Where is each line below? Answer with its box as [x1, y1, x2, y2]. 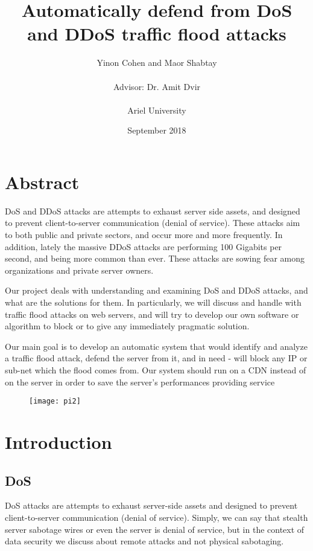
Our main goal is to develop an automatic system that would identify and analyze [5, 340, 308, 352]
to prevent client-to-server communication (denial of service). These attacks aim [5, 216, 300, 229]
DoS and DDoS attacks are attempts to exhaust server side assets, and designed [5, 204, 300, 217]
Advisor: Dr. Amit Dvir [113, 80, 201, 92]
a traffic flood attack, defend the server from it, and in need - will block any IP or [5, 352, 308, 364]
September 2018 [127, 124, 186, 137]
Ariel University [127, 103, 186, 116]
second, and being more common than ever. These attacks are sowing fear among [5, 252, 305, 265]
